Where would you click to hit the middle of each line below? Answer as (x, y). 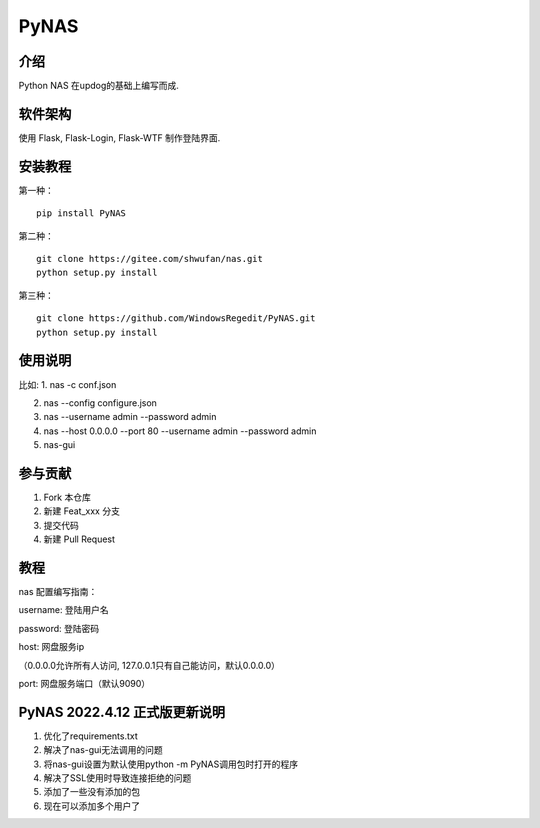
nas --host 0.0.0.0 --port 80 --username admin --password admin (180, 431)
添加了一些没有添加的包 (91, 792)
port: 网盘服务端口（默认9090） (84, 684)
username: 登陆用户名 (63, 610)
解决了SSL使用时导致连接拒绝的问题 (117, 778)
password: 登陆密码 (59, 628)
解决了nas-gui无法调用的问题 (103, 750)
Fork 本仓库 (67, 497)
